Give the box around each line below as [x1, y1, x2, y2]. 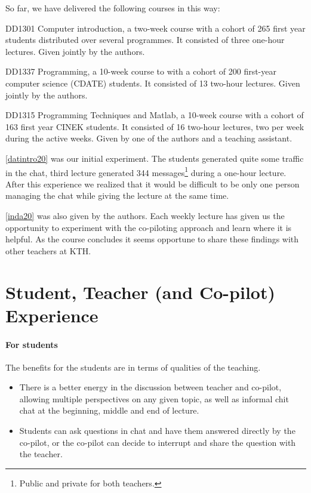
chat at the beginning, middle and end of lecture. [19, 404, 199, 417]
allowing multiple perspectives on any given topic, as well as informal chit [19, 392, 289, 405]
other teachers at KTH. [5, 244, 91, 257]
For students [5, 338, 58, 350]
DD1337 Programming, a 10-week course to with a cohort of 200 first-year [5, 65, 276, 78]
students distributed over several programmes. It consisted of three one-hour [5, 33, 285, 46]
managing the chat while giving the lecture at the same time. [5, 189, 229, 202]
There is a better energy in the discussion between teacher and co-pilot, [19, 381, 282, 393]
